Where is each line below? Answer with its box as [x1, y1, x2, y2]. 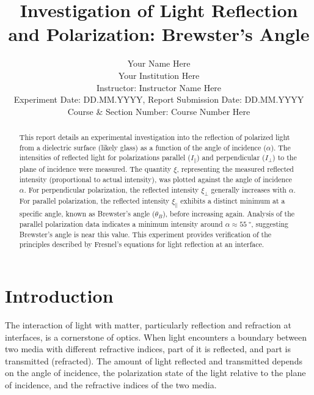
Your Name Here [127, 57, 191, 70]
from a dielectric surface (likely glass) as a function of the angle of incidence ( [19, 142, 266, 152]
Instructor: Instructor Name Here [96, 81, 222, 94]
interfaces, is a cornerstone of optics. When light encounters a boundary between [5, 330, 307, 343]
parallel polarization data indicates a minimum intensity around [19, 219, 223, 229]
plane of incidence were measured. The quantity [19, 164, 172, 174]
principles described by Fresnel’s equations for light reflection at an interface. [19, 239, 265, 249]
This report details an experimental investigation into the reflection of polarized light [19, 132, 290, 142]
